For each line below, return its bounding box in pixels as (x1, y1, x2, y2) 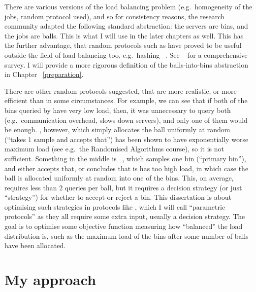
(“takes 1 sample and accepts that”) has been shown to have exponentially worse (4, 134, 249, 144)
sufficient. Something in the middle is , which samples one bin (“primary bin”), (4, 153, 246, 163)
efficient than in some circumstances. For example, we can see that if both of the (4, 95, 248, 106)
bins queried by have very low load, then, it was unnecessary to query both (4, 105, 231, 115)
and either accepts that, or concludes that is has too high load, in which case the (4, 163, 249, 173)
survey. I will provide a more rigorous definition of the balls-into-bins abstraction (4, 59, 248, 70)
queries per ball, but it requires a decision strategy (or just (64, 182, 242, 192)
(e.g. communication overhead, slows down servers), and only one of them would (4, 114, 248, 125)
